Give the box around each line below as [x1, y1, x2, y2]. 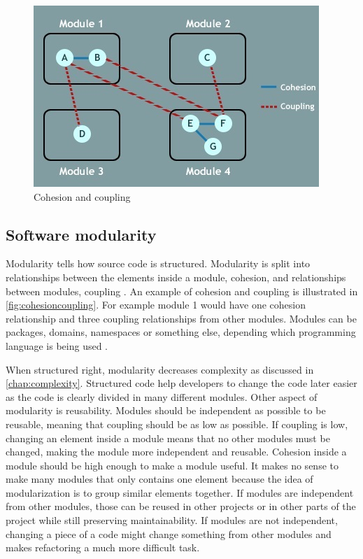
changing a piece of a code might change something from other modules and [6, 526, 332, 541]
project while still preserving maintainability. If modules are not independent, [6, 513, 338, 528]
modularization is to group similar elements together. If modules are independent [6, 485, 354, 500]
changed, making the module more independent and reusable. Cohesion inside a [6, 444, 347, 459]
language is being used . [6, 338, 108, 353]
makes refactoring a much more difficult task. [6, 540, 200, 555]
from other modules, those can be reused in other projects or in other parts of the [6, 499, 356, 514]
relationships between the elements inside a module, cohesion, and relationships [6, 269, 346, 284]
